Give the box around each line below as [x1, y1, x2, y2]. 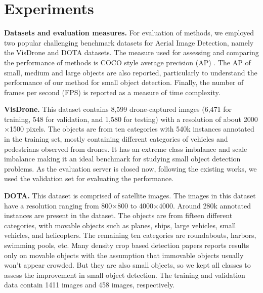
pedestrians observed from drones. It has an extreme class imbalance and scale [4, 143, 247, 154]
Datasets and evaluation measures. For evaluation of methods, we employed [4, 27, 254, 38]
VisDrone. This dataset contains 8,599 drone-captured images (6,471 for [4, 104, 232, 114]
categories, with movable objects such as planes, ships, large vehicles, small [4, 220, 236, 230]
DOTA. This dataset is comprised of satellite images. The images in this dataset [4, 190, 256, 201]
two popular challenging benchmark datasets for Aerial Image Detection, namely [4, 37, 254, 48]
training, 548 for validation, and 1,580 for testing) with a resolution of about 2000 [4, 113, 258, 124]
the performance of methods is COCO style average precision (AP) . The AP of [4, 57, 251, 67]
